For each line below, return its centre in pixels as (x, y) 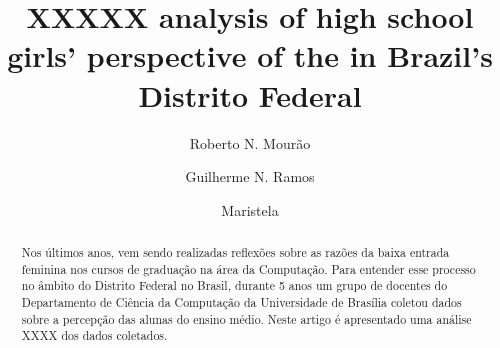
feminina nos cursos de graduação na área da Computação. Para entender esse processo (248, 268)
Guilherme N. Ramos (250, 176)
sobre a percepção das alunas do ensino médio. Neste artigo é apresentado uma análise (246, 318)
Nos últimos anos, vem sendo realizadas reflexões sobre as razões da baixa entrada (235, 252)
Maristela (250, 209)
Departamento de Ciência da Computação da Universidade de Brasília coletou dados (241, 302)
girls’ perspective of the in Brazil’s (250, 55)
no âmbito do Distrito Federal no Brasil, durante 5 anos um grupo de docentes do (234, 285)
